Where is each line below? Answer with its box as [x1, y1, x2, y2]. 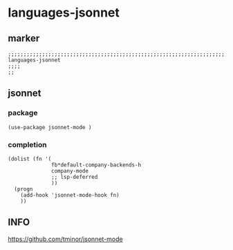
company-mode [51, 167, 89, 174]
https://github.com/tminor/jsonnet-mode [8, 235, 123, 243]
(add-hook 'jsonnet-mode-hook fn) [20, 191, 120, 198]
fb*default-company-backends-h [51, 161, 141, 169]
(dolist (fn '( [8, 155, 52, 162]
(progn [14, 185, 33, 193]
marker [8, 32, 40, 44]
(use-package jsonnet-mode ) [8, 124, 92, 131]
